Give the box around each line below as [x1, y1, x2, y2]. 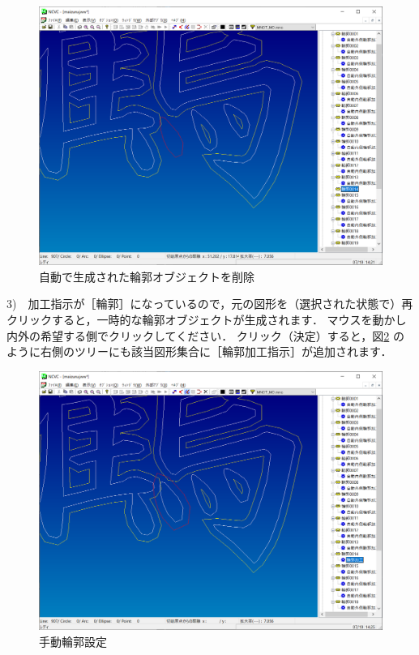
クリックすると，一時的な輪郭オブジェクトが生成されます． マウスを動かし [6, 311, 407, 328]
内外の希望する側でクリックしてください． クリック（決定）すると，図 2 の [6, 327, 404, 344]
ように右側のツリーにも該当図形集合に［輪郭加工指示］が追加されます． [6, 343, 392, 360]
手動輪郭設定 [39, 632, 107, 649]
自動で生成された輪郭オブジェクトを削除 [39, 268, 254, 285]
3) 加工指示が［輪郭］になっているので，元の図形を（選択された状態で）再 [6, 295, 413, 312]
